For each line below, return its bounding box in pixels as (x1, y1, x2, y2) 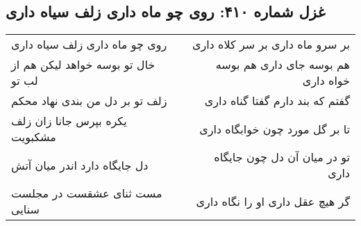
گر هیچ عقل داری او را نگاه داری (196, 193, 350, 209)
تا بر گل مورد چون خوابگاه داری (199, 120, 350, 137)
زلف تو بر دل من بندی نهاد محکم (11, 92, 167, 109)
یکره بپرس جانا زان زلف (11, 113, 127, 129)
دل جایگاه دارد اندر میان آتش (11, 156, 149, 173)
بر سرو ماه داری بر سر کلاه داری (192, 36, 350, 53)
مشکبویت (11, 129, 56, 145)
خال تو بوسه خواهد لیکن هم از (11, 56, 156, 73)
